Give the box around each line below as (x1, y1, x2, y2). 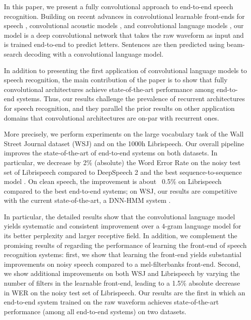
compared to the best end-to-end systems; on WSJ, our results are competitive (4, 185, 237, 196)
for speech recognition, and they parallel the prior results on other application (4, 103, 235, 113)
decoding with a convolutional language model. (24, 48, 163, 59)
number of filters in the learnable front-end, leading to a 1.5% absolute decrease (4, 278, 240, 288)
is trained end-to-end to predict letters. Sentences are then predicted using (4, 39, 224, 49)
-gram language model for (165, 221, 241, 231)
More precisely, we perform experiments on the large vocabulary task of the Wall (4, 129, 244, 139)
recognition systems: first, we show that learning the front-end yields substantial (4, 249, 242, 259)
